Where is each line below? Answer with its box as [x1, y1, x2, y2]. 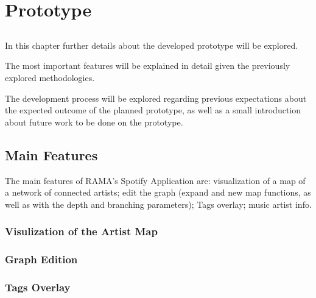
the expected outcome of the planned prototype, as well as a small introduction [5, 104, 301, 116]
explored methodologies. [5, 71, 95, 83]
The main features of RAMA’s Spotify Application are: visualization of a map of [5, 174, 306, 186]
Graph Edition [5, 252, 78, 267]
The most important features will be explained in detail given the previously [5, 59, 290, 72]
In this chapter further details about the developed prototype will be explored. [5, 38, 298, 51]
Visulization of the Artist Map [5, 224, 158, 239]
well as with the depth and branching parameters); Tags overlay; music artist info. [5, 197, 312, 210]
